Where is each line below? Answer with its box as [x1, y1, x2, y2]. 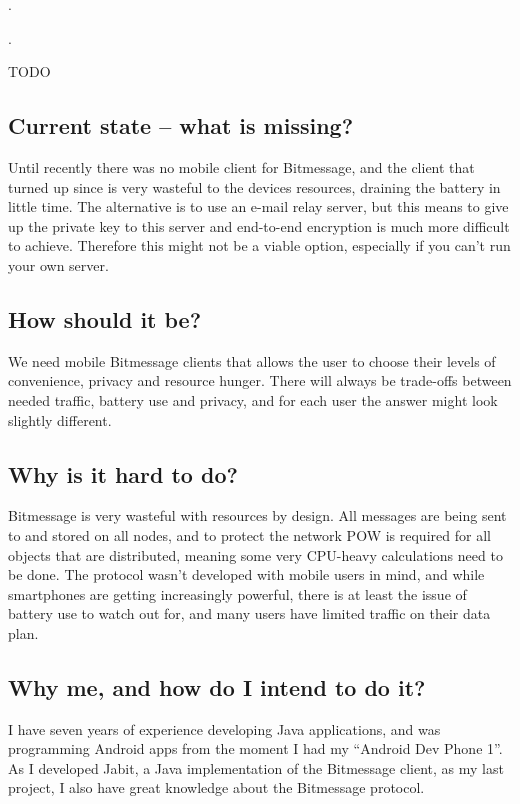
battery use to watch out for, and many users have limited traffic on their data [8, 603, 491, 624]
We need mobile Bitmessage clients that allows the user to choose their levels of [8, 350, 496, 371]
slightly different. [8, 409, 112, 430]
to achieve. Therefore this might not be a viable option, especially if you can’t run [8, 235, 511, 256]
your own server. [8, 254, 109, 275]
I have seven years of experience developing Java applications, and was [8, 718, 441, 739]
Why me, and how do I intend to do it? [8, 671, 426, 702]
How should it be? [8, 303, 202, 334]
